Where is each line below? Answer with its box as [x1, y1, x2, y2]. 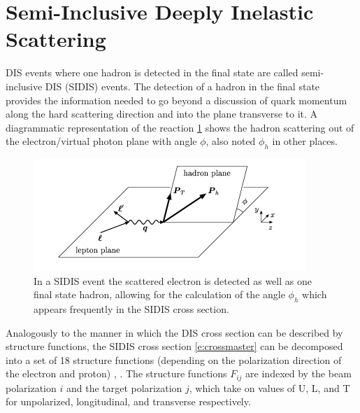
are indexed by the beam [245, 366, 352, 381]
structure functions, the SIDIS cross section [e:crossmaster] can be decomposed [6, 339, 343, 353]
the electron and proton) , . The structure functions [6, 366, 227, 381]
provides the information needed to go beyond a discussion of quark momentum [6, 92, 347, 107]
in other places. [272, 134, 338, 148]
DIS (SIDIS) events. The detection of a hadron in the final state [45, 78, 320, 93]
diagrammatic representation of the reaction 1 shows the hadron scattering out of [6, 120, 354, 134]
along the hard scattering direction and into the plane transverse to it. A [6, 106, 318, 121]
